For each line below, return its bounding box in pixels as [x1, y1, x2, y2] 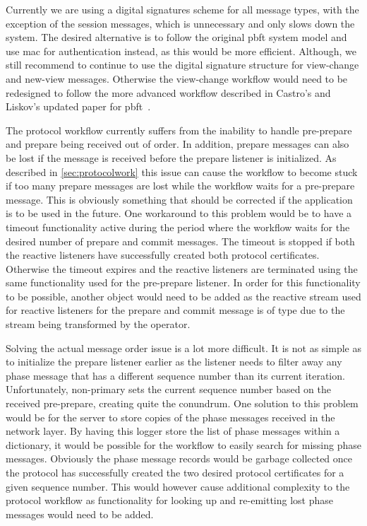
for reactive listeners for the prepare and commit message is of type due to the [6, 303, 345, 317]
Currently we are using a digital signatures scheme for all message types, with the [6, 2, 359, 16]
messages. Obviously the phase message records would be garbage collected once [6, 451, 353, 466]
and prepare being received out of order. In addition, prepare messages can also [6, 136, 349, 151]
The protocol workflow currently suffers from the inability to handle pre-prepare [6, 122, 352, 137]
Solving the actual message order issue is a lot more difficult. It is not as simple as [6, 340, 361, 355]
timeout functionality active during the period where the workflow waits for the [6, 219, 350, 234]
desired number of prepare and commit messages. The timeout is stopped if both [6, 233, 355, 248]
